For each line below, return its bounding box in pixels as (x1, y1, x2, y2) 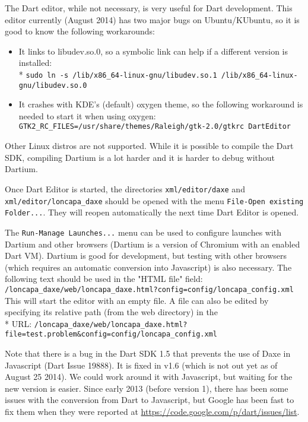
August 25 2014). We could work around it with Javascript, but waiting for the (5, 370, 293, 383)
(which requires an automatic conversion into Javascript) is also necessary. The (5, 261, 292, 273)
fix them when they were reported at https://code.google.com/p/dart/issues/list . (5, 405, 300, 418)
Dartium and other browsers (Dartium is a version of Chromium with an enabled (5, 237, 300, 250)
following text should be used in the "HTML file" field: (5, 272, 203, 285)
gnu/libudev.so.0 (18, 81, 87, 90)
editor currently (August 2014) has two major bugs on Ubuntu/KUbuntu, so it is (5, 13, 300, 26)
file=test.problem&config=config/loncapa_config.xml (5, 330, 217, 339)
